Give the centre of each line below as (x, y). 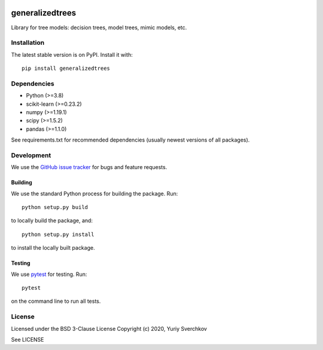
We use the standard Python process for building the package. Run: (95, 194)
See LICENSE (28, 339)
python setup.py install (58, 234)
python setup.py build (55, 207)
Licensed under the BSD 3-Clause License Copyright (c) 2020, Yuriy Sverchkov (109, 328)
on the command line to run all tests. (56, 301)
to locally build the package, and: (52, 220)
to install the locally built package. (53, 248)
